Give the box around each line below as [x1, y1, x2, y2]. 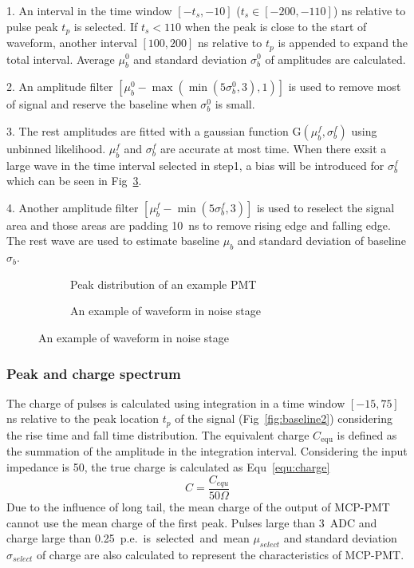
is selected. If [73, 18, 138, 34]
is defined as [337, 426, 397, 443]
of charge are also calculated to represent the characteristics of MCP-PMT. [36, 546, 404, 563]
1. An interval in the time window [6, 2, 172, 18]
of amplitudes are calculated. [265, 50, 406, 67]
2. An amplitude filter [6, 78, 113, 95]
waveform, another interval [6, 34, 137, 51]
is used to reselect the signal [256, 199, 395, 215]
